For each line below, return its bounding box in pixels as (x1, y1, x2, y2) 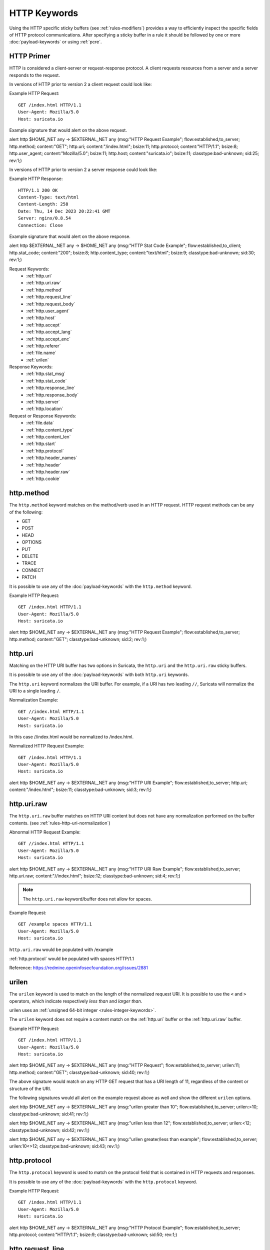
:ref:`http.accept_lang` (26, 329, 72, 335)
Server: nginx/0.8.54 (18, 215, 71, 221)
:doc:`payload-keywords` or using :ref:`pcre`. (9, 39, 102, 45)
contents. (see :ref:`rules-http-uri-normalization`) (9, 820, 110, 826)
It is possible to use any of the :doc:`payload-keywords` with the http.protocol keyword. (9, 1178, 197, 1184)
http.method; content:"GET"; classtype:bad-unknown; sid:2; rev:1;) (9, 636, 147, 642)
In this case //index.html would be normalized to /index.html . (9, 733, 134, 739)
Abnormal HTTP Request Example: (9, 829, 81, 835)
